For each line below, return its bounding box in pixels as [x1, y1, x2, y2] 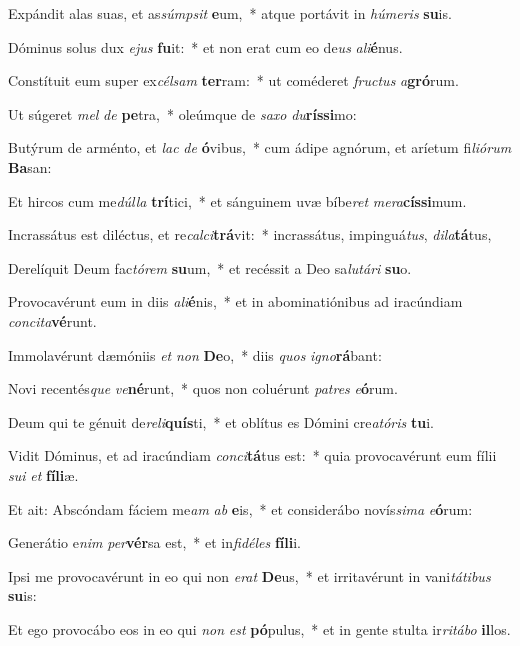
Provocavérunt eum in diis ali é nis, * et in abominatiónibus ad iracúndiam [8, 291, 463, 312]
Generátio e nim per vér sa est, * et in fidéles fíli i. [8, 532, 302, 553]
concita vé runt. [8, 310, 97, 331]
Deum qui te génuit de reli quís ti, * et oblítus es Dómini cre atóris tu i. [8, 411, 434, 432]
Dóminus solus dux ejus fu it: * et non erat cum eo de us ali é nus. [8, 36, 403, 57]
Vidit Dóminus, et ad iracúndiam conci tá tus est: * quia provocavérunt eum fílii [8, 445, 497, 466]
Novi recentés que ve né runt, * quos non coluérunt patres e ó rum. [8, 378, 398, 399]
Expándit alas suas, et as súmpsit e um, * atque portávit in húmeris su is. [8, 3, 452, 23]
